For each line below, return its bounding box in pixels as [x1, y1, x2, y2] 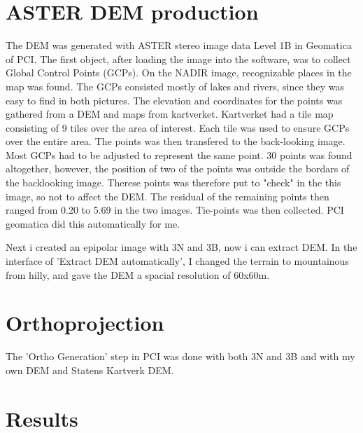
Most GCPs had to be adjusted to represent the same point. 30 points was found [6, 147, 353, 162]
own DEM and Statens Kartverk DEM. [6, 362, 174, 377]
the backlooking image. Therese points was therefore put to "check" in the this [6, 175, 341, 190]
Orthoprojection [6, 308, 164, 337]
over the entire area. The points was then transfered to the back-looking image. [6, 134, 346, 149]
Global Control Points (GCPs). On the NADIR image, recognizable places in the [6, 65, 352, 80]
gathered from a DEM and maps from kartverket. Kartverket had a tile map [6, 106, 334, 121]
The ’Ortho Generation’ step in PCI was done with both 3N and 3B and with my [6, 349, 355, 364]
